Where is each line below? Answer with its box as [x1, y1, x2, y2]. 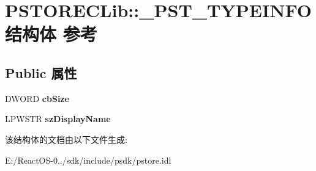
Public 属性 [5, 63, 77, 82]
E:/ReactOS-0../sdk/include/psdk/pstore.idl [5, 153, 171, 166]
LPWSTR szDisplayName [5, 112, 111, 125]
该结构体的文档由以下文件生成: [5, 133, 127, 145]
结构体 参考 [5, 21, 97, 46]
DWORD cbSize [5, 92, 69, 104]
